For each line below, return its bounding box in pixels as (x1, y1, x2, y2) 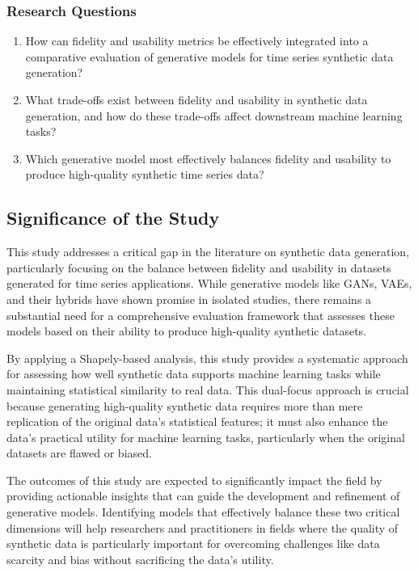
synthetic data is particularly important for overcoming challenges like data (6, 535, 380, 552)
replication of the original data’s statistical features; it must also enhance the (6, 413, 388, 430)
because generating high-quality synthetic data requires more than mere (6, 397, 363, 414)
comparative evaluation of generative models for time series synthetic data (25, 48, 394, 65)
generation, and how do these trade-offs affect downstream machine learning (25, 107, 403, 124)
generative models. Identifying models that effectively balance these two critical (6, 503, 400, 520)
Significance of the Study (6, 205, 220, 230)
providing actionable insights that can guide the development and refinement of (6, 487, 400, 504)
